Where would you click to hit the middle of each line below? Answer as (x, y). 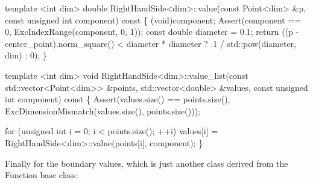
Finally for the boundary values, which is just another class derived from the (147, 163)
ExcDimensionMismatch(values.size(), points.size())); (103, 110)
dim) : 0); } (26, 55)
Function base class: (42, 175)
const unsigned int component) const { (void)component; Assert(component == (153, 20)
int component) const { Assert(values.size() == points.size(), (118, 99)
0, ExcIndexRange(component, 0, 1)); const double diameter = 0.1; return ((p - (152, 32)
